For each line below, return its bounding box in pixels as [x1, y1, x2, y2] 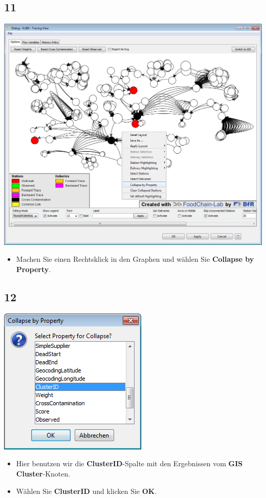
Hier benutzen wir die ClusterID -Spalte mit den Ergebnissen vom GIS [16, 458, 243, 469]
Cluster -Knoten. [16, 468, 71, 479]
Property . [16, 264, 51, 275]
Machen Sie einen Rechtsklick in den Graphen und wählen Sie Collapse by [16, 254, 254, 264]
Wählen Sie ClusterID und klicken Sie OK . [16, 485, 157, 496]
